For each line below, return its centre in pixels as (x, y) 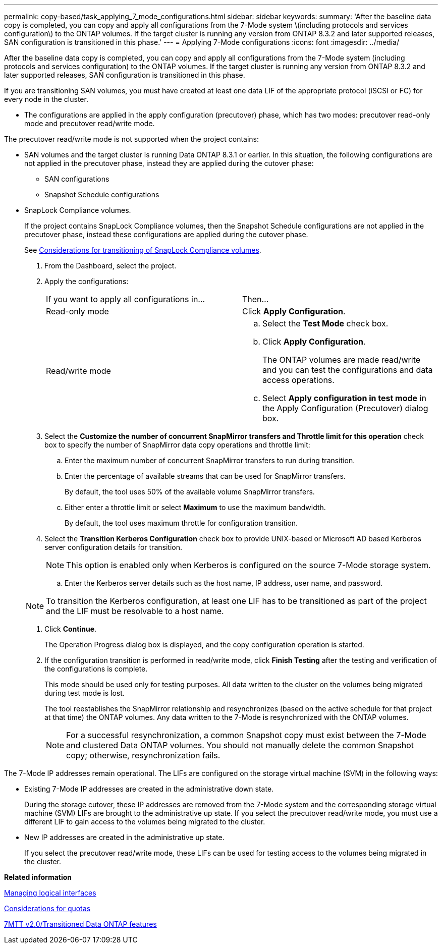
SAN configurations (77, 179)
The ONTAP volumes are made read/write (342, 360)
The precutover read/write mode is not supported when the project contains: (132, 139)
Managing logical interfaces (50, 893)
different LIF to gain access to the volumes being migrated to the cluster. (145, 822)
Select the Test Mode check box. (325, 323)
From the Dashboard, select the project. (111, 266)
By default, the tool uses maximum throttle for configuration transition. (181, 523)
